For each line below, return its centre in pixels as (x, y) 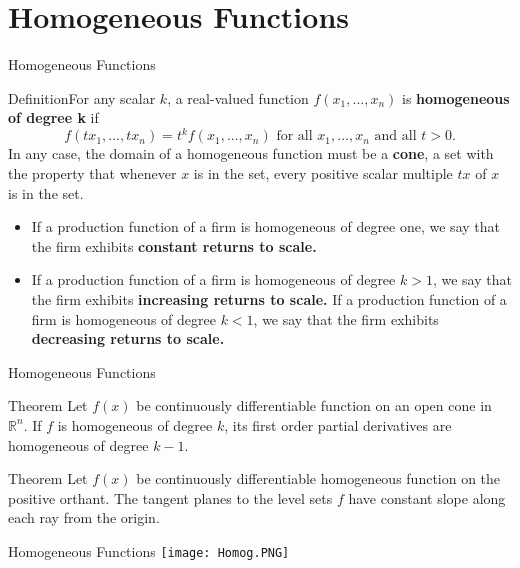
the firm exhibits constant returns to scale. (174, 245)
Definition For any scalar (82, 97)
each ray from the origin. (84, 517)
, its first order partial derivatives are (338, 424)
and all (395, 136)
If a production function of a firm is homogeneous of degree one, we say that (265, 226)
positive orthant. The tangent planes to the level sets (170, 497)
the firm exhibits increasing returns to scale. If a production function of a (269, 298)
